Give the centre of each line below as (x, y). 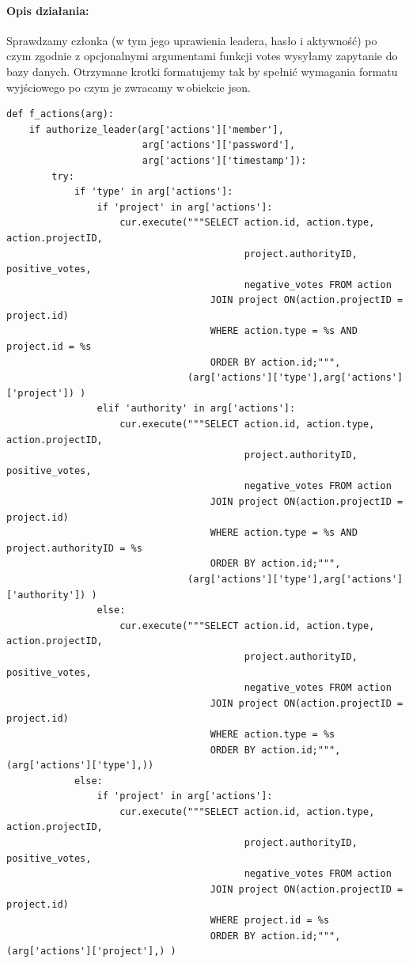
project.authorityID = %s (74, 548)
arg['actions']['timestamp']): (224, 160)
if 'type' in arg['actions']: (153, 192)
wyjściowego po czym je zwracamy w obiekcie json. (129, 87)
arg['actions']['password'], (219, 145)
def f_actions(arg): (61, 114)
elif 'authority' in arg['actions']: (196, 409)
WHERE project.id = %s (270, 921)
